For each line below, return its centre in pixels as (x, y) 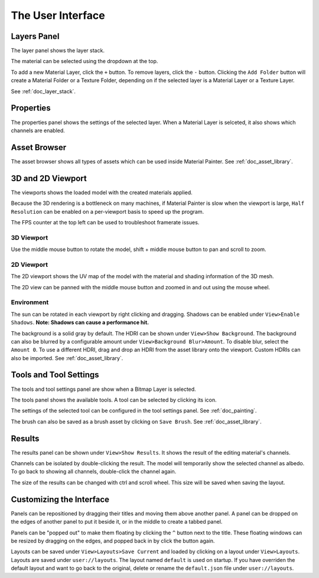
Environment (30, 302)
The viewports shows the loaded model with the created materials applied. (102, 192)
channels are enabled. (38, 130)
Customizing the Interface (60, 499)
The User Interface (58, 15)
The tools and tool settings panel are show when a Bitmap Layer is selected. (103, 389)
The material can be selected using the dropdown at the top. (84, 61)
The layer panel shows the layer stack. (58, 51)
